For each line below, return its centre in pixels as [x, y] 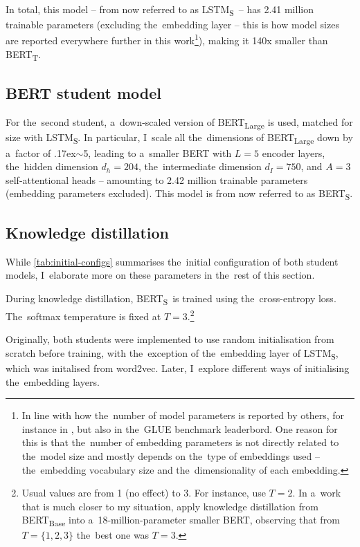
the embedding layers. [53, 381]
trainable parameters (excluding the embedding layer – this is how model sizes [172, 25]
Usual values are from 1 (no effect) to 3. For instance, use [144, 493]
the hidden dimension [52, 166]
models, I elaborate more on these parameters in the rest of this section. [160, 275]
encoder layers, [294, 152]
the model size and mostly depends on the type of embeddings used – [171, 455]
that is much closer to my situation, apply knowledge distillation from [170, 506]
